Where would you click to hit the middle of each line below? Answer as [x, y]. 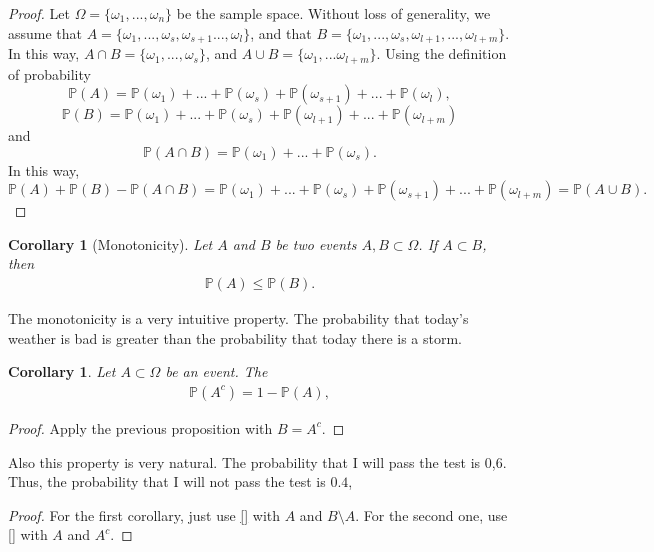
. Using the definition [441, 53]
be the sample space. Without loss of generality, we [333, 13]
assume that [45, 32]
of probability [49, 73]
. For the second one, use [431, 514]
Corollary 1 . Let [62, 371]
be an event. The [216, 371]
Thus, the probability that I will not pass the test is [167, 481]
